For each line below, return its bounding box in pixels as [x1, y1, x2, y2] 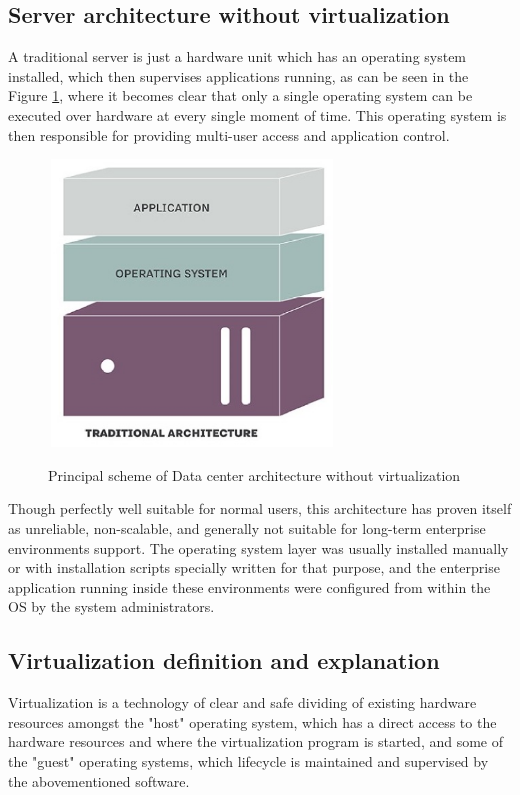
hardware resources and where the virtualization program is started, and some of [8, 731, 504, 752]
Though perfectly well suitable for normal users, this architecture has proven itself [8, 498, 512, 519]
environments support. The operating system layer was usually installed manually [8, 537, 509, 558]
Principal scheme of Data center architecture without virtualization [48, 464, 461, 485]
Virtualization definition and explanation [8, 645, 440, 676]
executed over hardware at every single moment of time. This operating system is [8, 104, 507, 125]
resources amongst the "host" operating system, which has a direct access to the [8, 711, 497, 732]
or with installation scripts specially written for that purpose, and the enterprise [8, 557, 500, 578]
